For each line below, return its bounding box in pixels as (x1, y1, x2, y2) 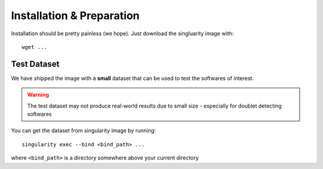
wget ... (22, 44, 47, 50)
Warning (27, 91, 49, 99)
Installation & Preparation (11, 9, 140, 22)
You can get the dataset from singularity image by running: (11, 127, 156, 134)
